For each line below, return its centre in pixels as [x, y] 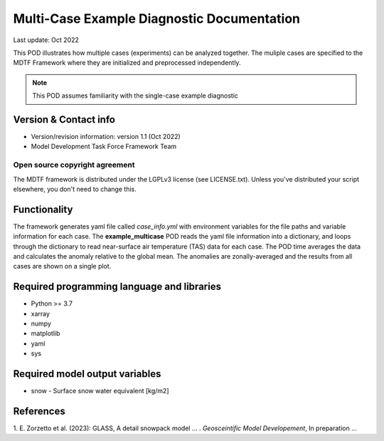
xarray [40, 313]
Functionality [43, 209]
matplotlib [46, 333]
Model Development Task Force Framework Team [104, 147]
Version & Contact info [64, 119]
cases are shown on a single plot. [62, 266]
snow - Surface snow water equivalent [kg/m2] [100, 391]
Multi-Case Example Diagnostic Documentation [157, 19]
